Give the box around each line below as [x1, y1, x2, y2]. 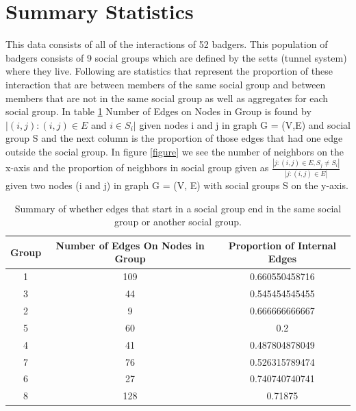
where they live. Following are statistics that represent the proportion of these [5, 64, 333, 78]
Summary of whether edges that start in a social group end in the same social [14, 201, 342, 215]
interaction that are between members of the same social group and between [5, 77, 326, 91]
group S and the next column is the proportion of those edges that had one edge [5, 131, 343, 145]
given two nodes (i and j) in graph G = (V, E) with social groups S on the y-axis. [5, 178, 348, 192]
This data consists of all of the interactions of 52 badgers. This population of [5, 37, 328, 51]
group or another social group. [114, 214, 242, 229]
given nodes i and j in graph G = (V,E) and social [139, 117, 351, 132]
